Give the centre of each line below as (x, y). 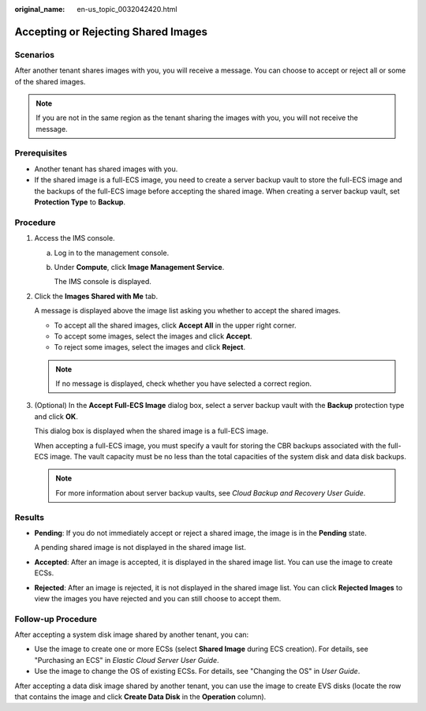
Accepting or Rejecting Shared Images (111, 32)
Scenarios (35, 54)
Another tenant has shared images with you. (106, 169)
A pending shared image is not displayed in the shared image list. (140, 548)
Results (30, 517)
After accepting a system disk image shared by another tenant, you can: (132, 634)
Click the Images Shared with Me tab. (96, 296)
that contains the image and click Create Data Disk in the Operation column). (140, 697)
